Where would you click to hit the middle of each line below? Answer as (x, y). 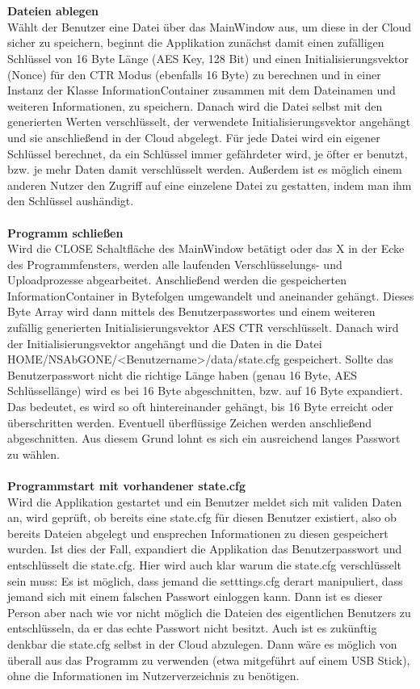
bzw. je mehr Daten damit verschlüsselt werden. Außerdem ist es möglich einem (205, 169)
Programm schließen (65, 232)
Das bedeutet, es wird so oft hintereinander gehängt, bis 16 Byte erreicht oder (201, 407)
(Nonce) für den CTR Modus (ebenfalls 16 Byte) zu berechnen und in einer (194, 74)
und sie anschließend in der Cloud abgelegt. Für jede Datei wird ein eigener (194, 137)
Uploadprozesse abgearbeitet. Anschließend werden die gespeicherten (177, 280)
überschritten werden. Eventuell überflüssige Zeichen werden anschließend (190, 422)
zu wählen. (34, 454)
